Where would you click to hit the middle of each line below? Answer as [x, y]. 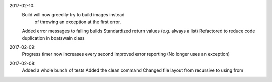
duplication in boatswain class [53, 38]
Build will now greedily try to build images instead [73, 15]
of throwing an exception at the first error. [78, 22]
